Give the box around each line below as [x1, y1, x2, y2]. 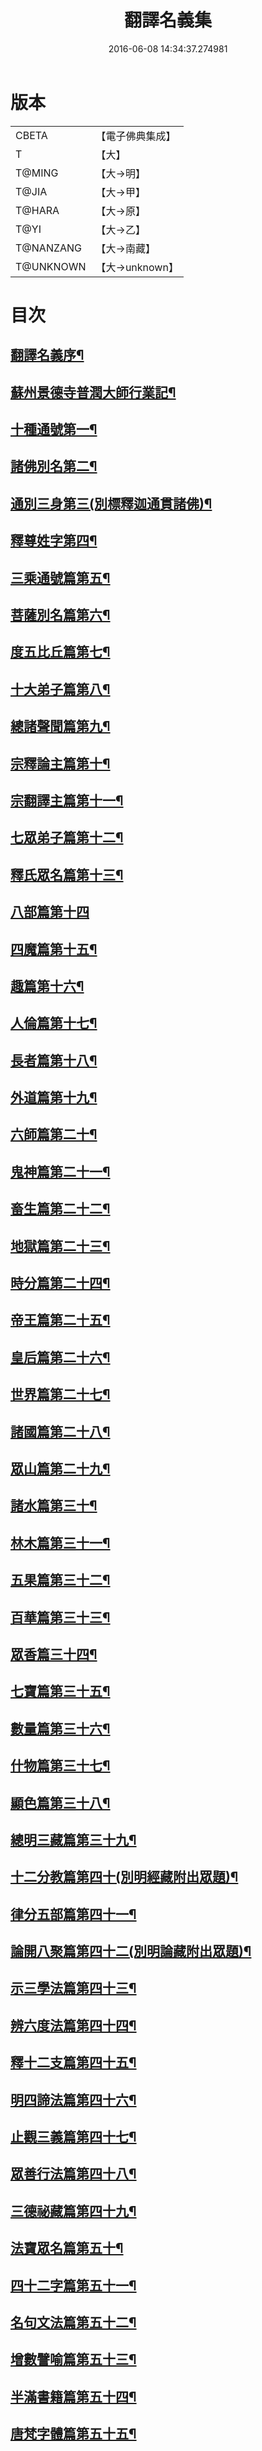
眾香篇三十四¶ [10, 1646, 98, 1663]
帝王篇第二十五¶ [10, 1312, 111, 1329]
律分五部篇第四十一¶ [10, 1906, 137, 1923]
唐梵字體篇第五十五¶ [10, 2426, 137, 2443]
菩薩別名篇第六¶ [10, 607, 111, 623]
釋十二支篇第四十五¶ [10, 2054, 137, 2071]
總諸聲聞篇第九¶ [10, 718, 111, 735]
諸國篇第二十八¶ [10, 1423, 111, 1440]
